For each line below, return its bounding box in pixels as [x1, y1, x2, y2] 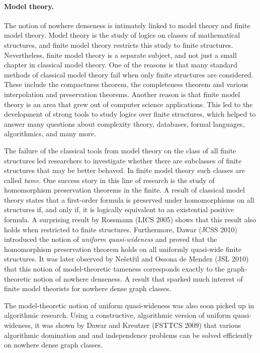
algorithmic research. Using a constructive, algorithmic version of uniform [4, 310, 231, 320]
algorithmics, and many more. [4, 128, 96, 139]
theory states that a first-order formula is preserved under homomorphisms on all [4, 194, 254, 205]
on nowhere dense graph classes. [4, 339, 103, 350]
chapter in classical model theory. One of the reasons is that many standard [4, 59, 237, 70]
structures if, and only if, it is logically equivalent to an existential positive [4, 204, 234, 215]
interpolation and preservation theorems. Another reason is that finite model [4, 89, 240, 99]
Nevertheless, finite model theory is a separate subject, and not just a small [4, 49, 237, 60]
